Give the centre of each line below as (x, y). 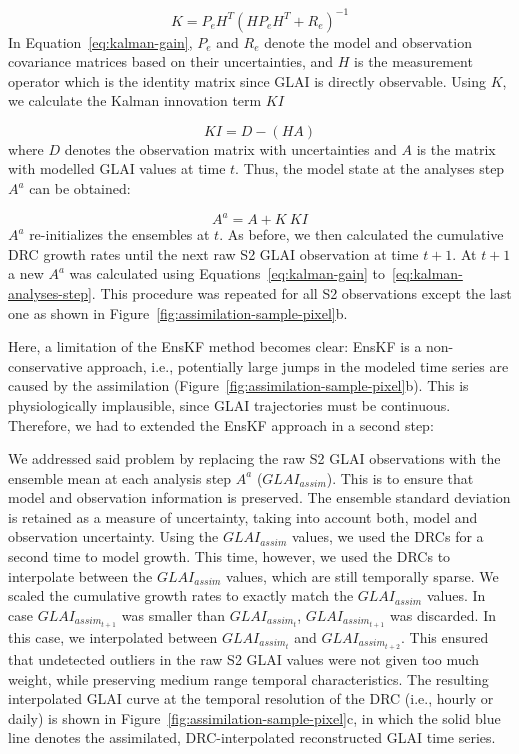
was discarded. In (443, 614)
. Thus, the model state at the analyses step (370, 168)
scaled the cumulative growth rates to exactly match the (181, 595)
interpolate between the (80, 575)
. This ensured (445, 636)
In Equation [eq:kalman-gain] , (100, 41)
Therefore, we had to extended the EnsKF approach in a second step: (221, 424)
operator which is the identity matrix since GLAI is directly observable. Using (247, 80)
